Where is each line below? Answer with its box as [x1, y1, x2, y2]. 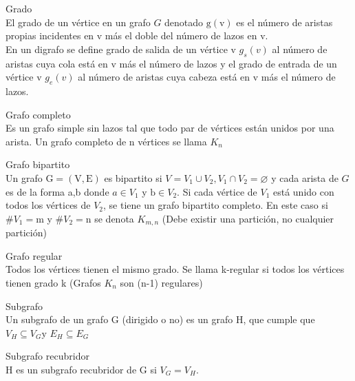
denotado [164, 14, 204, 29]
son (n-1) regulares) [120, 275, 203, 289]
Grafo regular [6, 248, 63, 262]
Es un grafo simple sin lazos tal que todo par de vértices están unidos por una [6, 121, 334, 135]
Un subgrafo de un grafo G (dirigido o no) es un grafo [6, 312, 233, 327]
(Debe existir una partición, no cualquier [162, 211, 334, 225]
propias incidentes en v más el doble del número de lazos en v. [6, 28, 268, 43]
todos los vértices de [6, 198, 91, 212]
